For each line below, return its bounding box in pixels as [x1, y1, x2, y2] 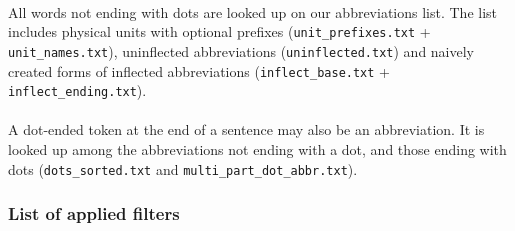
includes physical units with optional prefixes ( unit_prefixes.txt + [8, 21, 431, 42]
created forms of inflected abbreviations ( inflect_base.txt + [8, 60, 390, 81]
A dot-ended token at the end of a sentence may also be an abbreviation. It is [8, 119, 485, 140]
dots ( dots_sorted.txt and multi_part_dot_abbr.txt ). [8, 158, 358, 179]
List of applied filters [8, 201, 180, 226]
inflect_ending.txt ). [8, 80, 147, 101]
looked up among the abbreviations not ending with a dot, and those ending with [8, 139, 507, 159]
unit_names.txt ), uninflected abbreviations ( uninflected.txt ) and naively [8, 40, 475, 61]
